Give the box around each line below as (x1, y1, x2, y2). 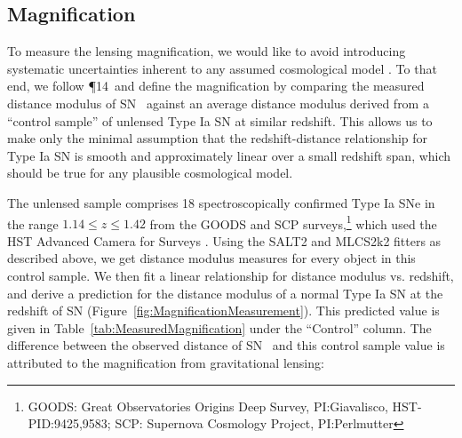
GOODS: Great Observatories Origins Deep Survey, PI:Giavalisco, (28, 396, 388, 415)
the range (7, 214, 59, 233)
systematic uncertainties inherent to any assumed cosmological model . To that (7, 59, 437, 77)
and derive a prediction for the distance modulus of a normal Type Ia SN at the (7, 283, 443, 302)
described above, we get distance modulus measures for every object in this (7, 249, 416, 267)
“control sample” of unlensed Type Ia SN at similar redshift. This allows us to (7, 111, 433, 130)
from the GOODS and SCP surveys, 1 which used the (149, 211, 437, 233)
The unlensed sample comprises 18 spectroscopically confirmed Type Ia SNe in (7, 193, 435, 211)
